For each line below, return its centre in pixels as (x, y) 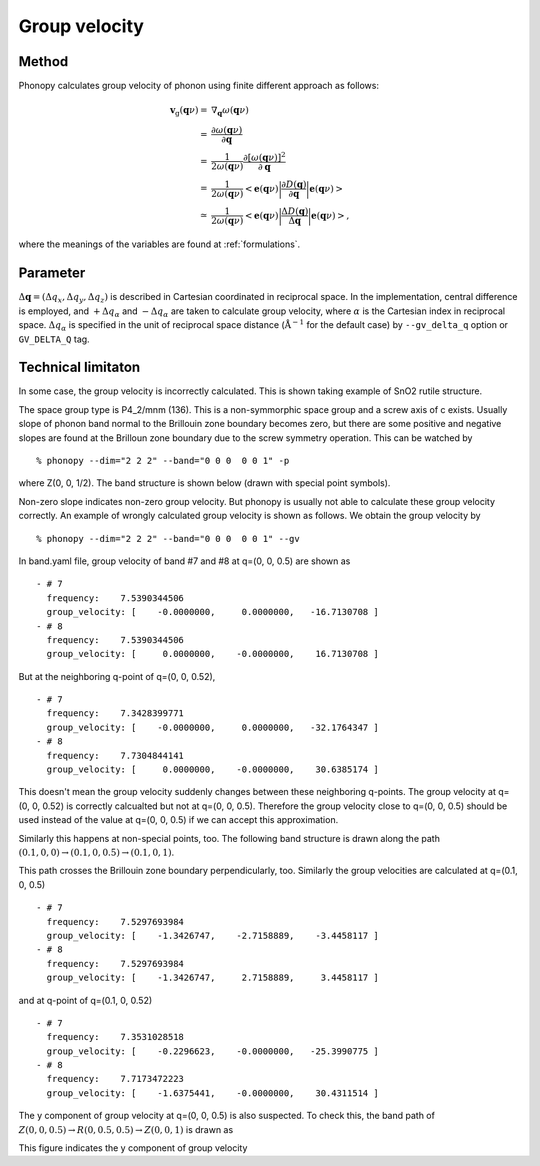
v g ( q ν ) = (189, 112)
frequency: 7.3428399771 (115, 713)
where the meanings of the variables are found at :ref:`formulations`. (159, 244)
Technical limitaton (79, 367)
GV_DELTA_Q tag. (54, 339)
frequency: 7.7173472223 (115, 1079)
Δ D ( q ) (295, 211)
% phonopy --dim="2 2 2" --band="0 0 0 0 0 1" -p (163, 460)
